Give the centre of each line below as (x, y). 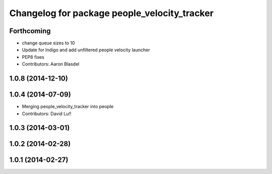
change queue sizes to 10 (48, 43)
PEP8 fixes (33, 57)
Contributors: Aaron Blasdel (51, 64)
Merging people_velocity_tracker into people (68, 107)
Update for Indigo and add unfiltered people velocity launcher (86, 50)
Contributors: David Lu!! (47, 114)
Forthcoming (30, 31)
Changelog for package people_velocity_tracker (112, 13)
